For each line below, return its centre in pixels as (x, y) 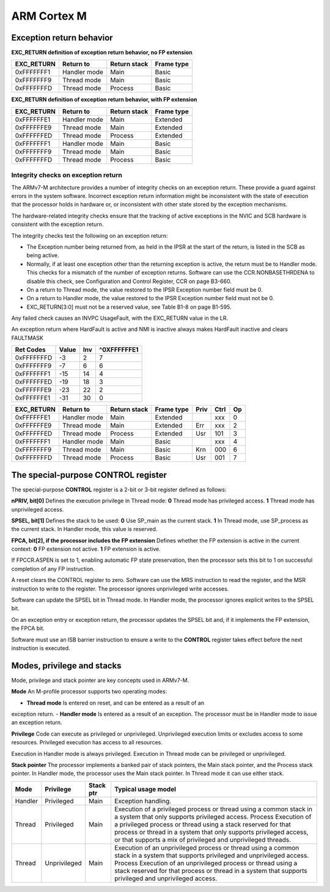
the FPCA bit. (28, 629)
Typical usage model (145, 789)
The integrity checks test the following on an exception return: (90, 235)
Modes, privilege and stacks (66, 666)
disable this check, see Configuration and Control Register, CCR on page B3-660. (129, 281)
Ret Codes (30, 350)
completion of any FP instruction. (53, 569)
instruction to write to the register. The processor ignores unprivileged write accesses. (120, 589)
